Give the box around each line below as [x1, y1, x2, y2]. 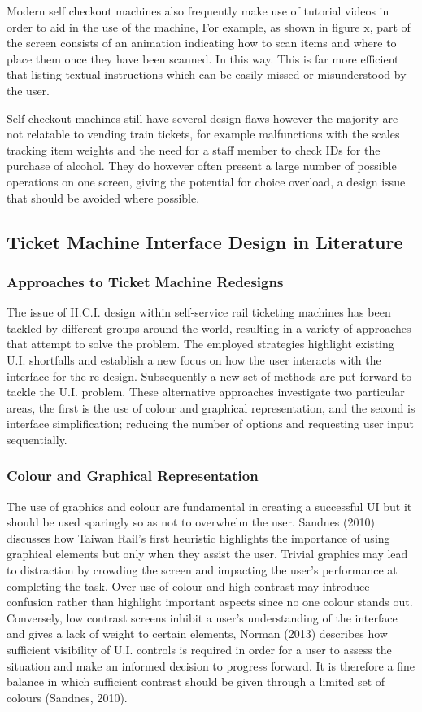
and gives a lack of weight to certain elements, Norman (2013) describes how [7, 625, 388, 642]
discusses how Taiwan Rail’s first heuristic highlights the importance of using [7, 529, 390, 546]
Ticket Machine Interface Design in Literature [7, 229, 403, 254]
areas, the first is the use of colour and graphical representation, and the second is [7, 399, 415, 416]
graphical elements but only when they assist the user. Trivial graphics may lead [7, 545, 408, 562]
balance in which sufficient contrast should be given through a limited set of [7, 673, 385, 690]
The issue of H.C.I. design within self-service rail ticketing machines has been [7, 304, 391, 321]
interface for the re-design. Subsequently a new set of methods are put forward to [7, 367, 412, 384]
